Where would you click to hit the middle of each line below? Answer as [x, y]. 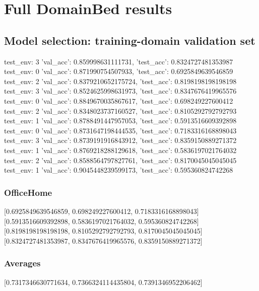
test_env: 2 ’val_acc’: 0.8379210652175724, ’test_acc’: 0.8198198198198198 [120, 81]
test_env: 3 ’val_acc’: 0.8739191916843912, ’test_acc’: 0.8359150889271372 [120, 140]
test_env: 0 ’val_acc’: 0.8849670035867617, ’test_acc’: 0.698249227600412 [119, 100]
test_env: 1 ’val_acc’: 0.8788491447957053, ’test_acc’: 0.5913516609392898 [120, 121]
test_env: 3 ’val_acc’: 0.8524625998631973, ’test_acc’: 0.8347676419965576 [120, 91]
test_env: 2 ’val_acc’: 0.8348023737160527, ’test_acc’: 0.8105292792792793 [120, 111]
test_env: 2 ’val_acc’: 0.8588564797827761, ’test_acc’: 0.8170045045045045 [120, 160]
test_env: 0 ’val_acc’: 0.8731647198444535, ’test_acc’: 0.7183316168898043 [120, 130]
